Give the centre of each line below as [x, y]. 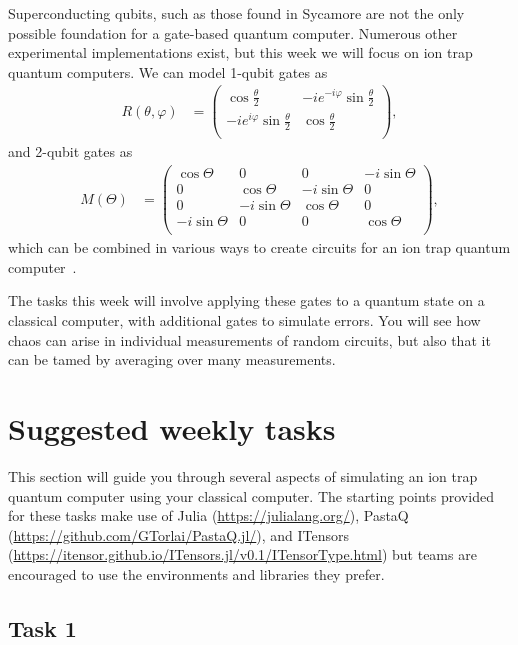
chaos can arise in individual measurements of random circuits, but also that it [249, 339]
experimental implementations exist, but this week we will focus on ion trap [240, 52]
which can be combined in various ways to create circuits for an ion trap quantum [259, 247]
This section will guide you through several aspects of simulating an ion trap [243, 475]
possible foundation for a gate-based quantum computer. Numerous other [233, 32]
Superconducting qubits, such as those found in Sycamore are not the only [236, 13]
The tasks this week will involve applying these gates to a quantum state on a [246, 300]
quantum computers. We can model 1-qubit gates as [168, 71]
